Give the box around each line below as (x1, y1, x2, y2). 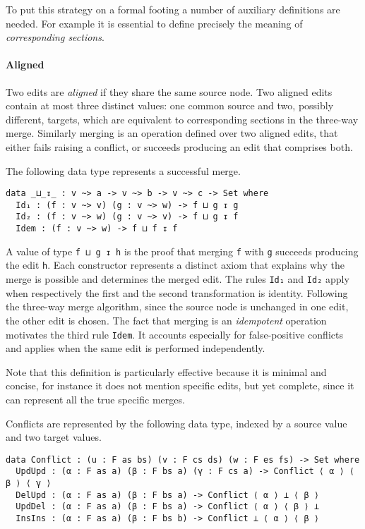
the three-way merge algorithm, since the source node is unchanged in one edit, (6, 299, 349, 314)
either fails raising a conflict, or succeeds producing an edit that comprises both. (6, 139, 353, 154)
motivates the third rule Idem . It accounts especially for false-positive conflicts (6, 327, 343, 341)
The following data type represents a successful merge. (6, 163, 241, 178)
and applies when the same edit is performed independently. (6, 341, 265, 355)
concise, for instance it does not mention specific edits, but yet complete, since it (6, 378, 354, 393)
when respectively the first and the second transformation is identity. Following (6, 285, 348, 300)
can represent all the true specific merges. (6, 391, 185, 406)
